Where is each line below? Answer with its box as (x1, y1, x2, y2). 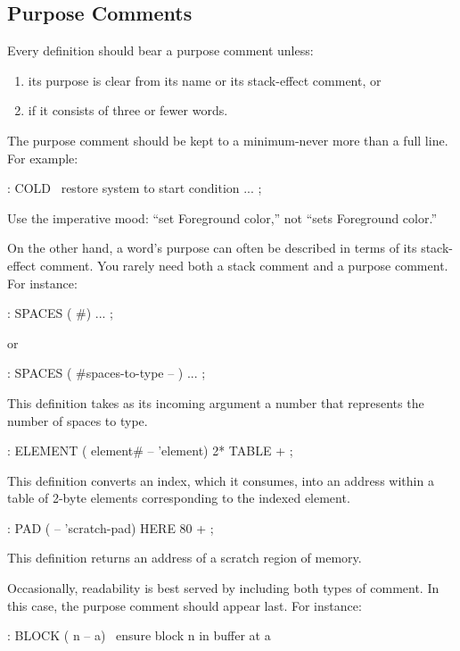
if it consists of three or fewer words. (28, 101, 228, 120)
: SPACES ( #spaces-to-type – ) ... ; (7, 363, 206, 382)
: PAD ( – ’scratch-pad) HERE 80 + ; (7, 518, 214, 537)
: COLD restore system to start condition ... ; (7, 179, 262, 197)
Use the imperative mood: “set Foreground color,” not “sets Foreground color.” (7, 208, 438, 227)
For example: (7, 148, 78, 167)
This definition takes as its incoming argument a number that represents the (7, 393, 424, 412)
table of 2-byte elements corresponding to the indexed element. (7, 488, 350, 507)
